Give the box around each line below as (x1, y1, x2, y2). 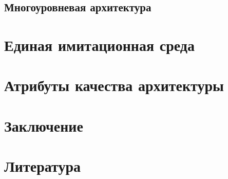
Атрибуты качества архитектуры (4, 75, 224, 96)
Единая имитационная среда (4, 34, 195, 55)
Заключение (4, 115, 83, 136)
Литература (4, 155, 81, 176)
